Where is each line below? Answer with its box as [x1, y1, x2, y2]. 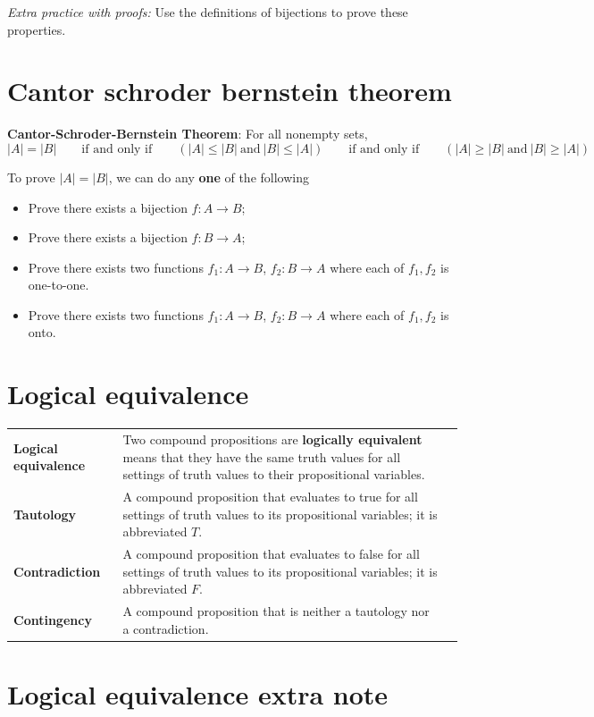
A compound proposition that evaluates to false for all [122, 544, 420, 562]
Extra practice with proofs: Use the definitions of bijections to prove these [7, 3, 408, 21]
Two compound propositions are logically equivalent [122, 429, 422, 448]
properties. [7, 20, 66, 38]
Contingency [13, 610, 92, 628]
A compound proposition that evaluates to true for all [122, 486, 418, 505]
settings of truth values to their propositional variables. [122, 465, 425, 484]
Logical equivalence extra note [7, 675, 389, 712]
